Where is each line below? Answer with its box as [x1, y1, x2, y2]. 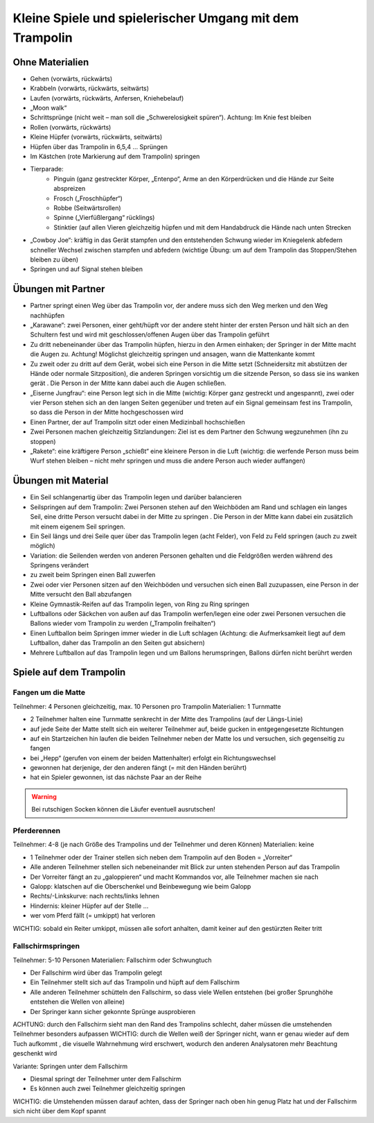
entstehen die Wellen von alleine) [30, 997, 125, 1006]
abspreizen [53, 185, 86, 193]
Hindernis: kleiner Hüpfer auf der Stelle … [30, 902, 149, 910]
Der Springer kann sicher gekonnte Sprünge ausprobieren [30, 1007, 196, 1015]
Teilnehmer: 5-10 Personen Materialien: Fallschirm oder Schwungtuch [12, 956, 212, 964]
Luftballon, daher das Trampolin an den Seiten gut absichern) [30, 639, 206, 647]
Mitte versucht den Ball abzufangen [30, 590, 132, 599]
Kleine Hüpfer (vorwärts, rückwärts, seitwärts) [30, 132, 163, 142]
